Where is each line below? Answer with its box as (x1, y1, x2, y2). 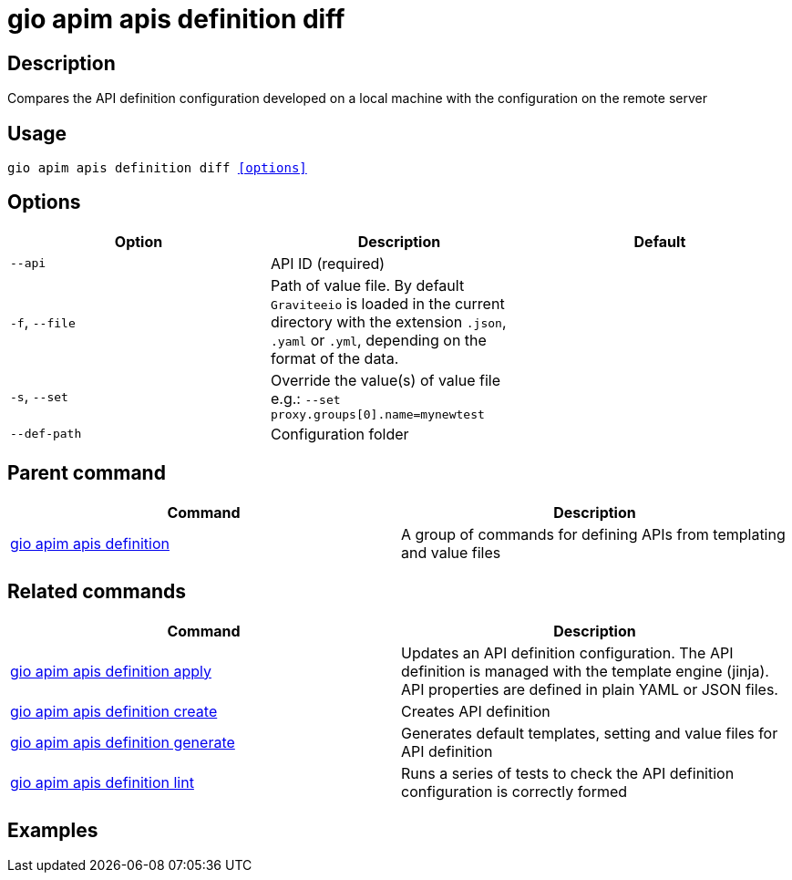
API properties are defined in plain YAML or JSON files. (401, 679, 778, 699)
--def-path (10, 427, 82, 441)
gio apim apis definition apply (10, 661, 211, 680)
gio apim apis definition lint (10, 772, 194, 792)
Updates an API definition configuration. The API (401, 643, 734, 662)
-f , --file (10, 312, 76, 331)
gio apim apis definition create (10, 701, 218, 720)
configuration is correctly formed (401, 782, 628, 801)
